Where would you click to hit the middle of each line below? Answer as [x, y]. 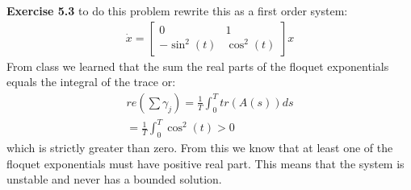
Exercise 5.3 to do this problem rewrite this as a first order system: [177, 10]
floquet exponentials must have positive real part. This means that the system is [205, 163]
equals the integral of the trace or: [91, 82]
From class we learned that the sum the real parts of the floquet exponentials [198, 66]
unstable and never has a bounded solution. [114, 179]
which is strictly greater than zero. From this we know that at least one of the [200, 148]
